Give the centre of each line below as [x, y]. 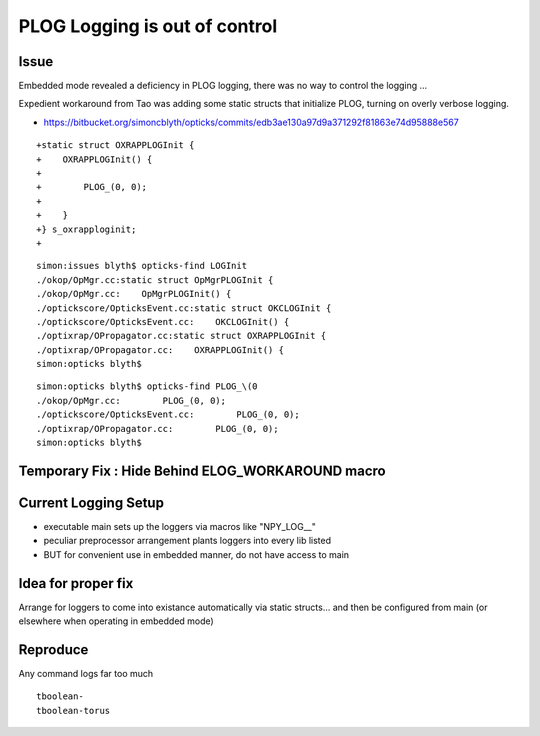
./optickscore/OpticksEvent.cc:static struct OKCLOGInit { [184, 308]
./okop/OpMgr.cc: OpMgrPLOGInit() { [134, 294]
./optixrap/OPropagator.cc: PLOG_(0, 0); [157, 428]
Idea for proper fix [76, 583]
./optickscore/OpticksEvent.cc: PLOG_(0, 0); [168, 414]
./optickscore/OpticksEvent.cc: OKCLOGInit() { [163, 321]
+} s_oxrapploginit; [86, 229]
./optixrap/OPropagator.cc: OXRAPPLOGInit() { [160, 349]
